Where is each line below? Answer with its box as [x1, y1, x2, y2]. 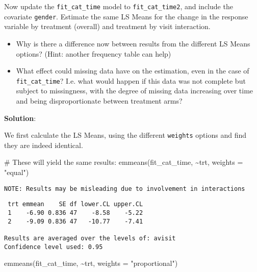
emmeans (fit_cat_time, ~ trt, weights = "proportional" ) [4, 258, 178, 268]
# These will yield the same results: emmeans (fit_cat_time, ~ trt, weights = [4, 157, 243, 167]
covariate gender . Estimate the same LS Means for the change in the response [4, 11, 248, 21]
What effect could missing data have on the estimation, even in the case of [16, 65, 249, 76]
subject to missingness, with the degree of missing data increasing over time [16, 85, 253, 96]
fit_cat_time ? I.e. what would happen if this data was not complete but [16, 75, 246, 86]
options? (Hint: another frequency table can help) [16, 48, 171, 59]
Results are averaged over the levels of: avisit [4, 234, 176, 242]
